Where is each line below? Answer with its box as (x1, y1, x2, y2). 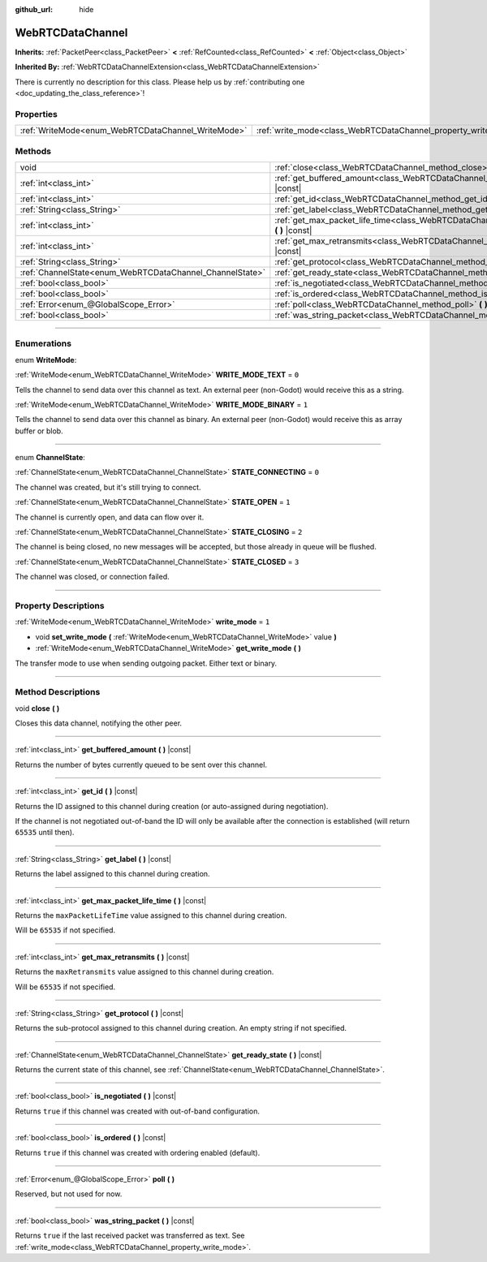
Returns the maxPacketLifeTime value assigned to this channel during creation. (15, 910, 287, 920)
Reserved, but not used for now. (15, 1189, 123, 1199)
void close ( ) (15, 703, 60, 713)
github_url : (15, 5, 53, 14)
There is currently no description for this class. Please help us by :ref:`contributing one (15, 77, 305, 87)
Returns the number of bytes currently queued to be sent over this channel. (15, 760, 268, 769)
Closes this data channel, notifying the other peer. (15, 718, 183, 728)
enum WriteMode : (15, 355, 77, 364)
